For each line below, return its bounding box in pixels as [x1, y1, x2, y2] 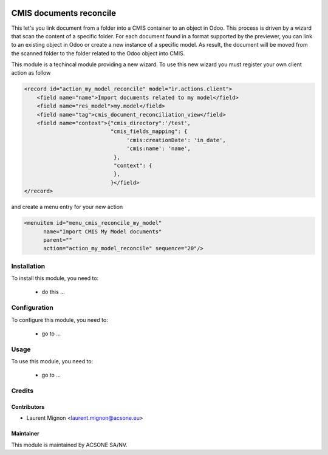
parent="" [43, 236, 73, 243]
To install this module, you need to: [11, 275, 99, 282]
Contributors [11, 403, 45, 411]
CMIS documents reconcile [11, 8, 117, 18]
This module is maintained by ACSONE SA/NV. [11, 441, 128, 448]
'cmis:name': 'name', [126, 145, 191, 152]
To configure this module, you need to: [11, 316, 109, 323]
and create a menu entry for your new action [11, 204, 123, 211]
